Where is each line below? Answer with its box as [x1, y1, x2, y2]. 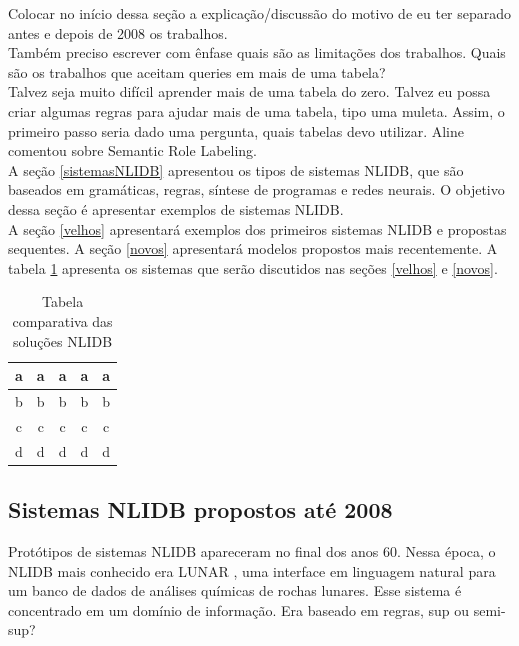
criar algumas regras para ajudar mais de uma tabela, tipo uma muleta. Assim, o [8, 100, 505, 121]
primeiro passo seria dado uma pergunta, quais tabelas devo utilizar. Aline [8, 120, 464, 141]
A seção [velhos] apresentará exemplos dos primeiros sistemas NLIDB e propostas [8, 218, 507, 239]
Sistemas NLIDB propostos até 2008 [8, 494, 393, 525]
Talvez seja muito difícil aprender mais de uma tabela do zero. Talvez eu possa [8, 81, 491, 102]
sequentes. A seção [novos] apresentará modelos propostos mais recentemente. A [8, 238, 498, 259]
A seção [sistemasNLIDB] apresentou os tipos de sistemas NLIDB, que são [8, 159, 464, 180]
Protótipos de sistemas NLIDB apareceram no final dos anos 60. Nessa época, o [8, 540, 496, 561]
